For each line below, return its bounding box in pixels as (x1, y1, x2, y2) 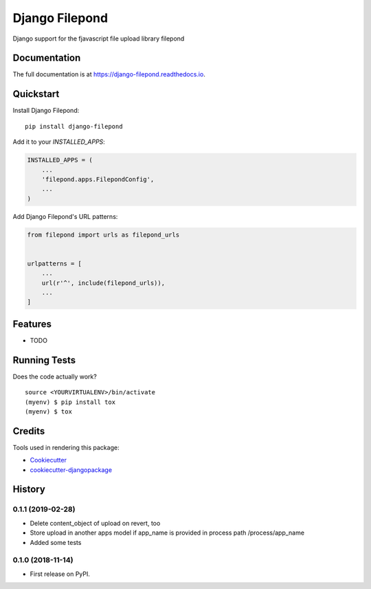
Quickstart (12, 88, 60, 100)
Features (12, 318, 52, 330)
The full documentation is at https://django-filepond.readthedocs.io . (12, 70, 205, 78)
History (12, 484, 46, 495)
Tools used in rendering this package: (12, 443, 120, 451)
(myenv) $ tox (25, 407, 72, 416)
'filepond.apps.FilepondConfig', (41, 175, 155, 183)
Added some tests (30, 538, 82, 546)
